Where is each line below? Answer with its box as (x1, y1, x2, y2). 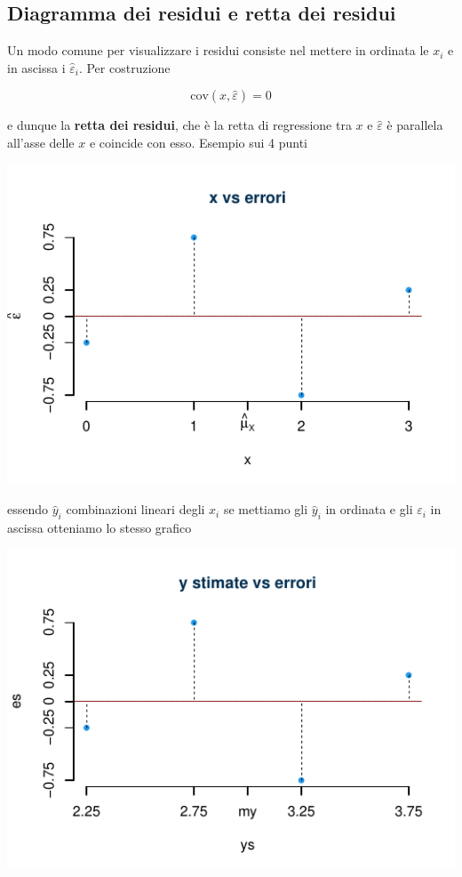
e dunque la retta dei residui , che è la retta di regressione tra (7, 116, 352, 134)
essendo (7, 500, 49, 519)
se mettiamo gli (223, 500, 308, 519)
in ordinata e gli (325, 500, 413, 519)
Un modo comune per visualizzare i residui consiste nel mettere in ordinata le (7, 41, 429, 60)
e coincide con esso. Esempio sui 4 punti (89, 133, 308, 151)
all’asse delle (7, 133, 75, 151)
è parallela (386, 116, 443, 134)
